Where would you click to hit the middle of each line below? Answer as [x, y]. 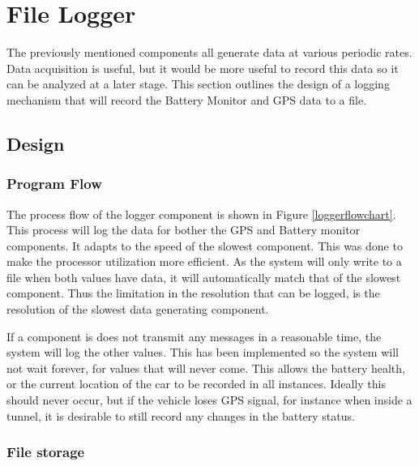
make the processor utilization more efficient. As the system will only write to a [204, 261]
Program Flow [54, 184]
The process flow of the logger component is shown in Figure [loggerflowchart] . [201, 214]
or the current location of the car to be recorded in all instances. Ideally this [196, 384]
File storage [46, 452]
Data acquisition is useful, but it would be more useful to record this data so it [203, 68]
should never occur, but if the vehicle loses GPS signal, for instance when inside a [209, 400]
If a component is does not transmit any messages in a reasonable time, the [194, 336]
